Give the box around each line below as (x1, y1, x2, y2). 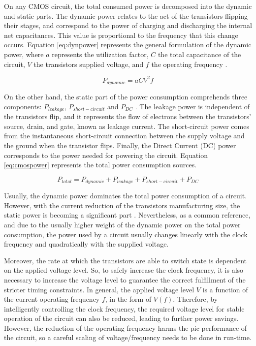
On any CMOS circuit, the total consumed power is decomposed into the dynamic (4, 1, 252, 11)
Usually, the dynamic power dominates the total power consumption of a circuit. (4, 190, 247, 201)
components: (4, 101, 42, 111)
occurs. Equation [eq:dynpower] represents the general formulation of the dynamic (4, 39, 252, 50)
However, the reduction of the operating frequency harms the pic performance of (4, 322, 247, 333)
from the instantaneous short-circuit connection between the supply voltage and (4, 130, 245, 141)
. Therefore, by (173, 294, 218, 304)
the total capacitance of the (158, 49, 241, 59)
